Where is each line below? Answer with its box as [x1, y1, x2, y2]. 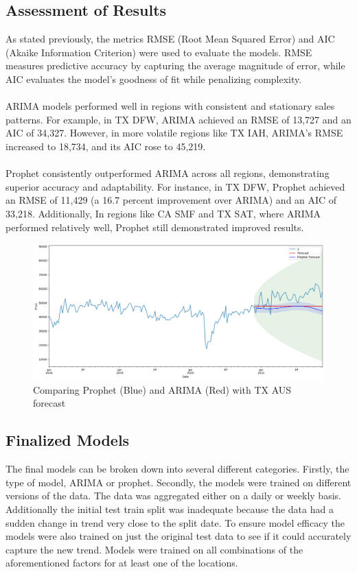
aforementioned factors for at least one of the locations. [5, 556, 238, 570]
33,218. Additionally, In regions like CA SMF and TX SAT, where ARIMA [5, 206, 321, 220]
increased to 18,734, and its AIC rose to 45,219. [5, 139, 206, 153]
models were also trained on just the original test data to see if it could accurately [5, 529, 352, 543]
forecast [33, 396, 66, 410]
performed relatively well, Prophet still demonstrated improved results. [5, 219, 304, 234]
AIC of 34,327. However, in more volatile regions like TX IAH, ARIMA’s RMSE [5, 126, 343, 140]
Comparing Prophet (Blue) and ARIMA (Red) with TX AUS [33, 382, 292, 396]
